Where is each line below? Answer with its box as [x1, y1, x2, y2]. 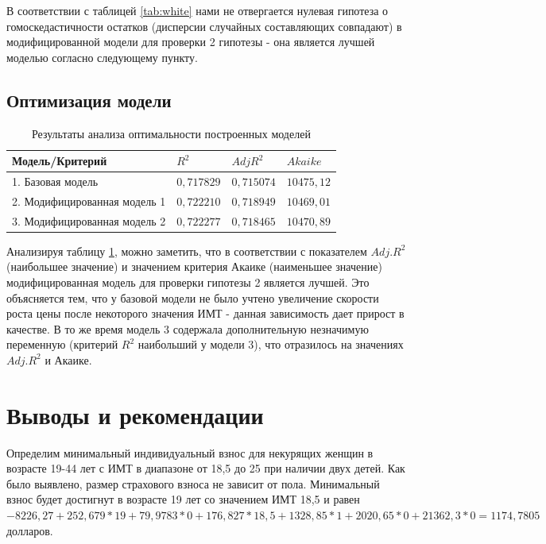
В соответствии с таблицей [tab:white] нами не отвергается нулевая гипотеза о [6, 2, 389, 18]
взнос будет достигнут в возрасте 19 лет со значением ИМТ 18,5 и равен [6, 491, 360, 507]
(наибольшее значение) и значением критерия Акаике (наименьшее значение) [6, 258, 382, 275]
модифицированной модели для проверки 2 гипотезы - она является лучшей [6, 33, 375, 50]
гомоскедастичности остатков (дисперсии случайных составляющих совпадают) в [6, 17, 402, 34]
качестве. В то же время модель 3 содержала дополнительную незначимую [6, 320, 369, 337]
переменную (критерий [6, 336, 118, 353]
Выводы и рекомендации [6, 398, 264, 430]
